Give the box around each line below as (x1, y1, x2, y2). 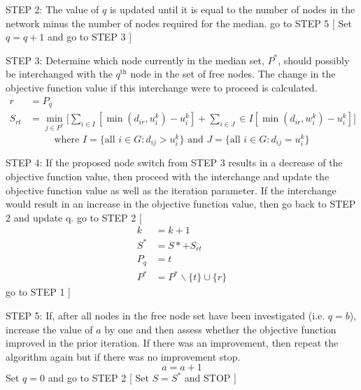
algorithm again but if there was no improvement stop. (6, 349, 241, 363)
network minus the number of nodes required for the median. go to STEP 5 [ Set (6, 15, 353, 30)
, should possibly (278, 52, 350, 67)
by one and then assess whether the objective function (104, 322, 337, 336)
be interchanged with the (6, 66, 113, 81)
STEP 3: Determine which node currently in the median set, (6, 52, 264, 67)
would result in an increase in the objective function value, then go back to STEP (6, 196, 356, 211)
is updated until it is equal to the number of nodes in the (109, 2, 355, 16)
